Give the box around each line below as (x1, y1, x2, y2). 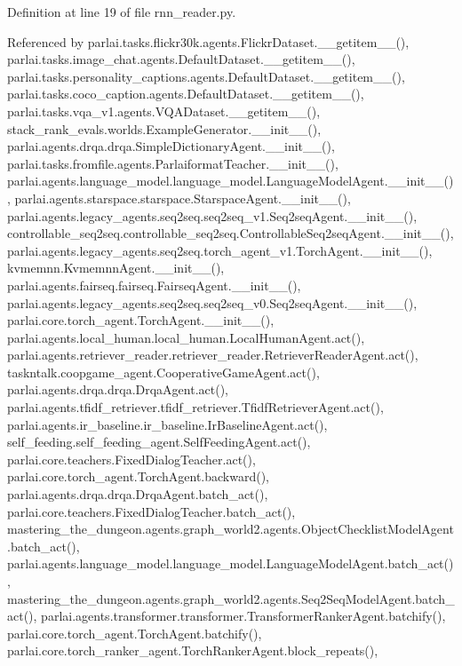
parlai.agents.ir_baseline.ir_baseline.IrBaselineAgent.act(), (7, 415, 328, 433)
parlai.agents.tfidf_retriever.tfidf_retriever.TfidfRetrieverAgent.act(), (7, 398, 384, 416)
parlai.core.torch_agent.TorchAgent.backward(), (7, 467, 270, 486)
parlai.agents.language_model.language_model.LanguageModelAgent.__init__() (7, 171, 454, 190)
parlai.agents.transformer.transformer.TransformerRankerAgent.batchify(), (41, 607, 446, 625)
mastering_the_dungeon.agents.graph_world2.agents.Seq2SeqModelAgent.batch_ (7, 589, 455, 607)
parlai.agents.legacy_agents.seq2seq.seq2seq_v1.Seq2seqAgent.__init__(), (7, 206, 418, 225)
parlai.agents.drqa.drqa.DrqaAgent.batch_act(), (7, 485, 268, 503)
